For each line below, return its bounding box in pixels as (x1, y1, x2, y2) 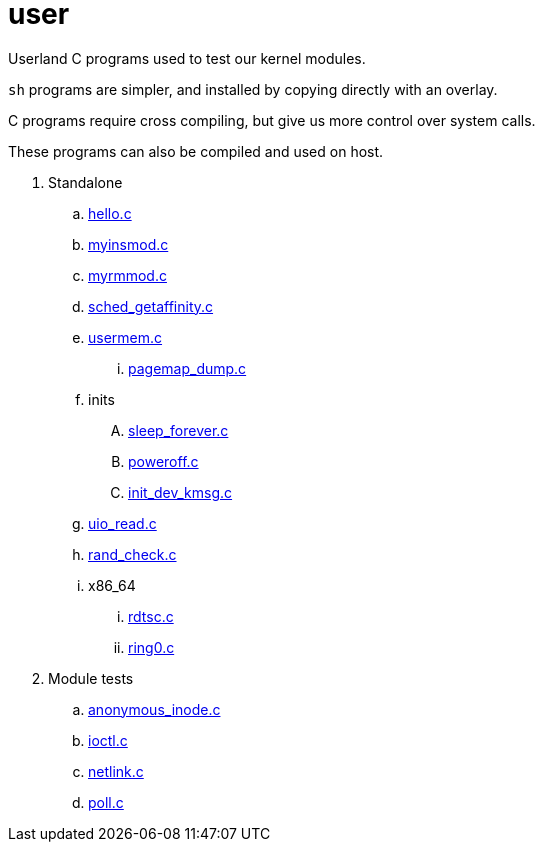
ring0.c (128, 638, 175, 656)
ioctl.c (88, 731, 128, 749)
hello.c (88, 204, 132, 222)
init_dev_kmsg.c (128, 483, 233, 501)
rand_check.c (88, 545, 177, 563)
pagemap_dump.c (128, 359, 247, 377)
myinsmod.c (88, 235, 169, 253)
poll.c (88, 793, 124, 811)
